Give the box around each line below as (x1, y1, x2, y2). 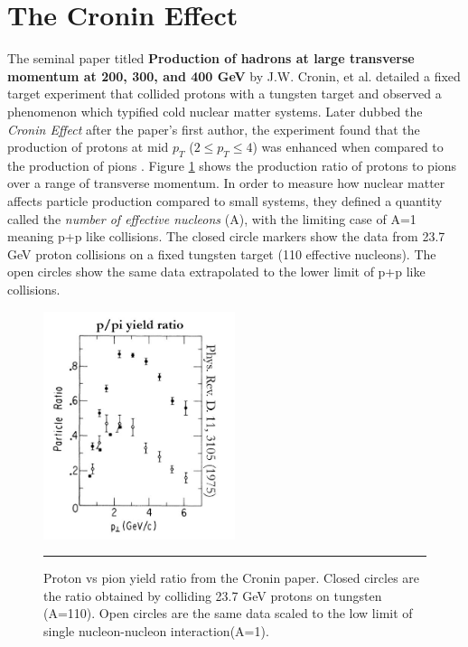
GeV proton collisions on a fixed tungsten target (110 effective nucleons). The (7, 244, 436, 263)
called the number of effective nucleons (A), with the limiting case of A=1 (7, 209, 417, 228)
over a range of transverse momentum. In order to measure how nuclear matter (7, 173, 445, 192)
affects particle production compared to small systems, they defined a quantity (7, 192, 443, 211)
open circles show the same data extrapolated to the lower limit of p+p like (7, 262, 426, 281)
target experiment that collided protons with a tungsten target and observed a (7, 84, 442, 103)
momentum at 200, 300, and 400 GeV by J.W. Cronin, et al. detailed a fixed (7, 66, 461, 85)
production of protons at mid (7, 137, 169, 156)
